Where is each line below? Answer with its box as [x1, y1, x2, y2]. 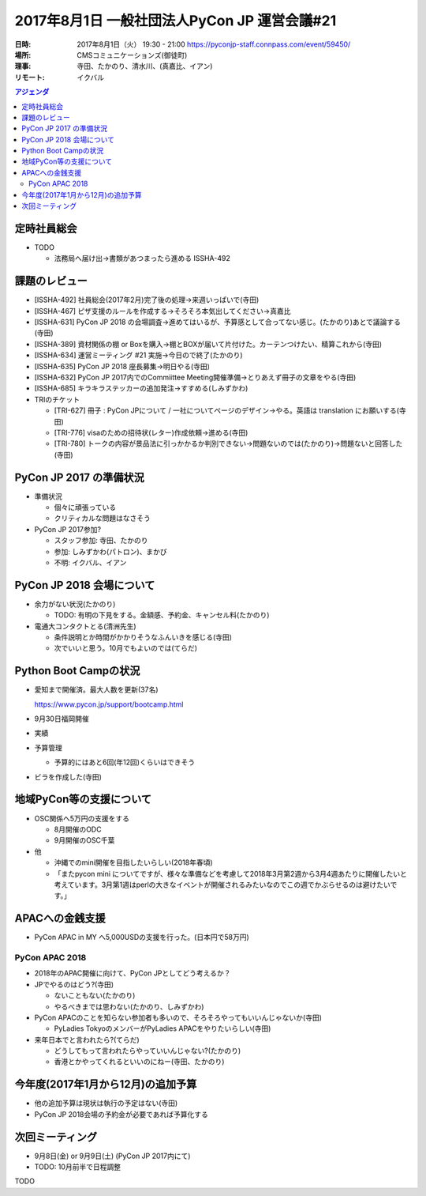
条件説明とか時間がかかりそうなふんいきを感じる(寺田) [54, 632, 233, 642]
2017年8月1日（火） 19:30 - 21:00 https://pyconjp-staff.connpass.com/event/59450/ [77, 40, 351, 49]
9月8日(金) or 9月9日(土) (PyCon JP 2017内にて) [34, 1151, 191, 1160]
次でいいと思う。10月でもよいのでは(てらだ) [54, 643, 197, 653]
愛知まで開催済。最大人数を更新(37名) [34, 685, 159, 695]
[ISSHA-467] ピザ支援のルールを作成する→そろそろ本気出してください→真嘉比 [34, 306, 291, 315]
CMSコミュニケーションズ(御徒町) [77, 50, 188, 59]
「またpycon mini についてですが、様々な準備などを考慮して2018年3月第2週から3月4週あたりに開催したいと [54, 869, 408, 878]
